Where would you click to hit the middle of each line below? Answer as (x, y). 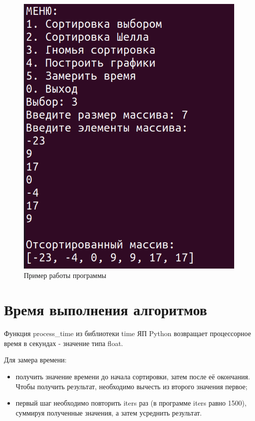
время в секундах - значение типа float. (64, 343)
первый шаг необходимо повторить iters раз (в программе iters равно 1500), (131, 403)
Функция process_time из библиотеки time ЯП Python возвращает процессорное (127, 333)
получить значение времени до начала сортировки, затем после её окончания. (133, 376)
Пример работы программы (65, 275)
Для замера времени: (35, 360)
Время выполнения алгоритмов (106, 310)
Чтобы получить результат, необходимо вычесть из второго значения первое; (131, 386)
